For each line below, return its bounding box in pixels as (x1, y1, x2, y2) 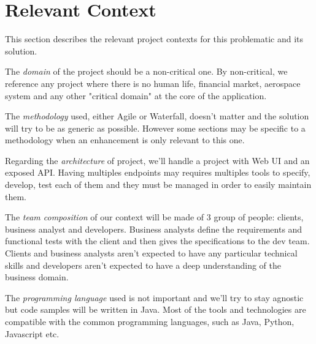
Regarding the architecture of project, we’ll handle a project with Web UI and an (5, 154, 310, 166)
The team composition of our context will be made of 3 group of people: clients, (5, 211, 304, 223)
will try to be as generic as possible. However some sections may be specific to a (5, 121, 306, 134)
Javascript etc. (5, 327, 60, 340)
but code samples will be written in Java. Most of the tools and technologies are (5, 303, 306, 316)
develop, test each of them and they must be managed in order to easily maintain (5, 178, 312, 191)
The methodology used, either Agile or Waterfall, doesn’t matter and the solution (5, 110, 309, 122)
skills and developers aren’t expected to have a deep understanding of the (5, 258, 281, 271)
